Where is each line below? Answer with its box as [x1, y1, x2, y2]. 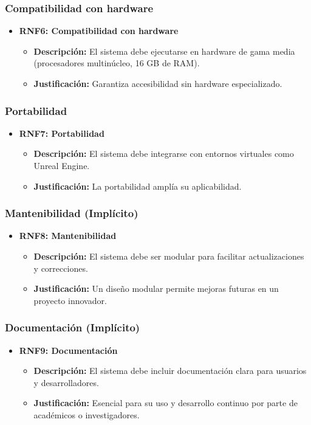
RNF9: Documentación [19, 344, 118, 356]
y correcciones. [33, 261, 88, 274]
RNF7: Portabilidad [19, 126, 104, 139]
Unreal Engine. [33, 159, 90, 171]
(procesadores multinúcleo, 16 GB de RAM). [33, 57, 200, 69]
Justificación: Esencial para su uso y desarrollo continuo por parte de [33, 396, 298, 409]
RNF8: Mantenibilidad [19, 229, 117, 242]
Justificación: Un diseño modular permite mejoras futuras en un [33, 282, 279, 295]
